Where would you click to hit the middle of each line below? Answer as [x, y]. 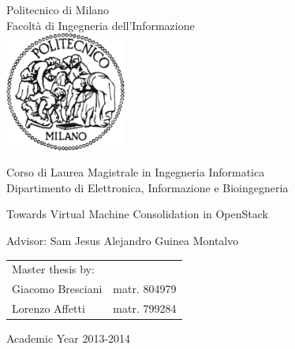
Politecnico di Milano [58, 9]
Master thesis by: [53, 269]
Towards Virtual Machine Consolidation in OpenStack [137, 214]
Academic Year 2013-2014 [69, 338]
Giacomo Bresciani [57, 289]
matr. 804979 [145, 289]
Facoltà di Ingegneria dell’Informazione [101, 25]
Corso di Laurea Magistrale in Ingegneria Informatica [136, 172]
